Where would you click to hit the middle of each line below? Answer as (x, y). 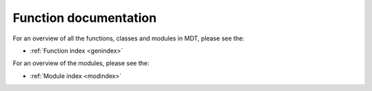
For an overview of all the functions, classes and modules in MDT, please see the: (128, 38)
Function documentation (85, 18)
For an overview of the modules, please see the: (81, 63)
